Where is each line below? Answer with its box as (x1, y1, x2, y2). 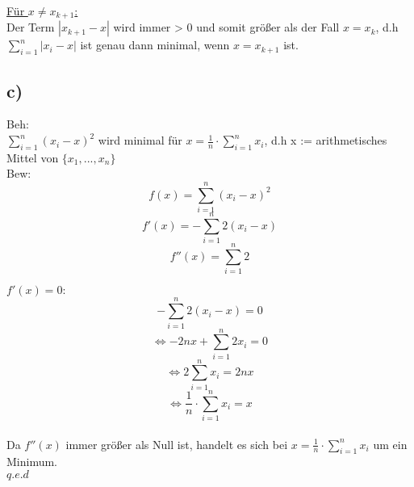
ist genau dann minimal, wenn (80, 36, 230, 53)
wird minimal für (98, 132, 182, 149)
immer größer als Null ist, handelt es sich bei (65, 435, 288, 452)
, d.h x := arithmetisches (264, 132, 387, 149)
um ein (373, 435, 408, 452)
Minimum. (6, 453, 58, 470)
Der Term (6, 19, 55, 36)
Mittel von (6, 149, 59, 166)
